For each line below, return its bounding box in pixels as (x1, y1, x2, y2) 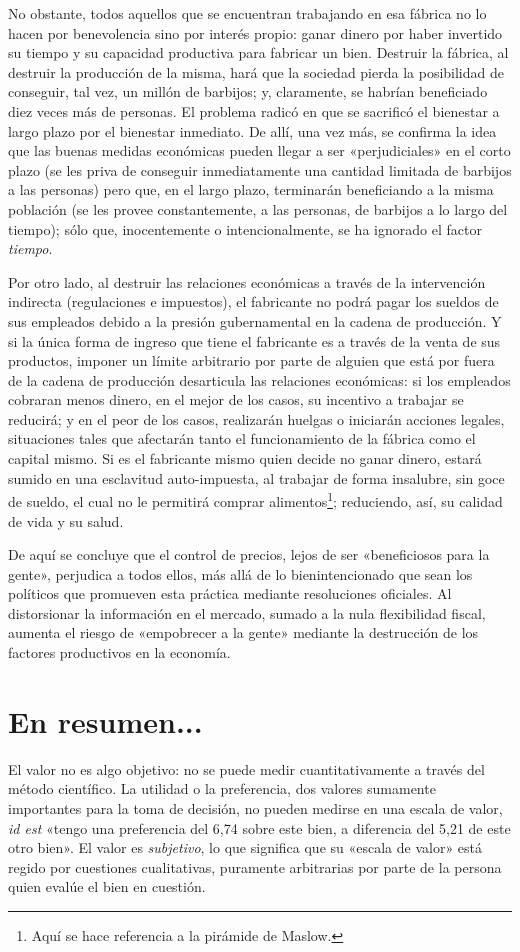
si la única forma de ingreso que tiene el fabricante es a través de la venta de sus (8, 330, 501, 351)
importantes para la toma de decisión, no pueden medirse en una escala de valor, (8, 797, 503, 818)
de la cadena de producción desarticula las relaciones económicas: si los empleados (8, 369, 511, 390)
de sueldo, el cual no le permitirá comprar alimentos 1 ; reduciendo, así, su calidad (8, 488, 503, 511)
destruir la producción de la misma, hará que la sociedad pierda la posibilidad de (8, 61, 504, 82)
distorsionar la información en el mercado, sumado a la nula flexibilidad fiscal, (8, 602, 486, 623)
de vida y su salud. (8, 510, 124, 531)
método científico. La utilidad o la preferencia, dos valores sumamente (8, 778, 436, 799)
